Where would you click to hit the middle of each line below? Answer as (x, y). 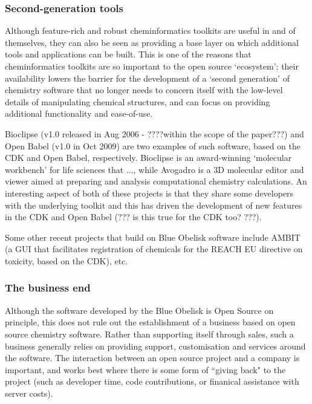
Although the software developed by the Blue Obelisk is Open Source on (139, 310)
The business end (48, 288)
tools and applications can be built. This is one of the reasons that (128, 54)
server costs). (29, 393)
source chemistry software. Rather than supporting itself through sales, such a (149, 334)
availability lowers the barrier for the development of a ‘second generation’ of (147, 78)
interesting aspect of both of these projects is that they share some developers (149, 193)
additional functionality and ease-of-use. (79, 113)
